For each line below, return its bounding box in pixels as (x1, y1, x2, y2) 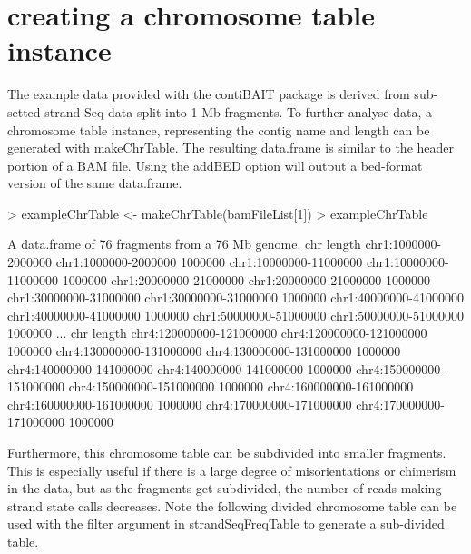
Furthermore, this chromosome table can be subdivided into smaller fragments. (7, 443, 446, 461)
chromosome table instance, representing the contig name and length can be (7, 120, 430, 139)
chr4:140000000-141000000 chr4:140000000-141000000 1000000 (7, 359, 352, 378)
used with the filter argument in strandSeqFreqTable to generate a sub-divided (7, 514, 445, 533)
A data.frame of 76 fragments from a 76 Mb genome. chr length (7, 234, 361, 253)
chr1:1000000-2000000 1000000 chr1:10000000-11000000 (55, 252, 363, 272)
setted (7, 102, 41, 121)
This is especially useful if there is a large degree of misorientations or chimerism (7, 460, 456, 480)
